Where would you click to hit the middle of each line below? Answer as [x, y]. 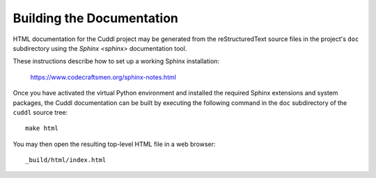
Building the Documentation [96, 18]
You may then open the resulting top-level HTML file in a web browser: [114, 144]
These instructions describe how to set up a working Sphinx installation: [116, 61]
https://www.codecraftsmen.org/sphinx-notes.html [103, 77]
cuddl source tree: [40, 112]
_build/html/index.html [66, 160]
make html [42, 128]
